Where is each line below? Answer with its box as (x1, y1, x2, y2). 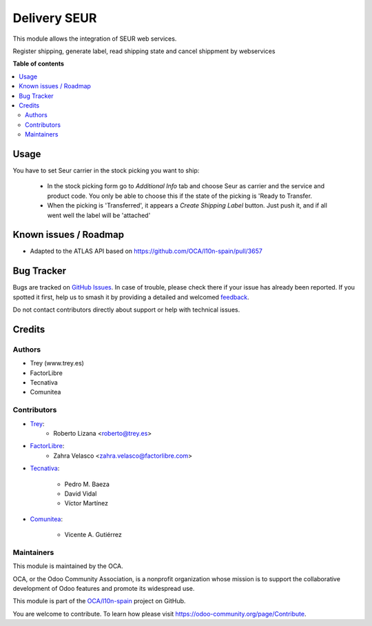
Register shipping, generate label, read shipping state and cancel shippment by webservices (12, 47, 276, 55)
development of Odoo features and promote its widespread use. (12, 585, 195, 593)
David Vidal (64, 489, 97, 498)
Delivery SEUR (12, 10, 97, 26)
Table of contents (12, 59, 65, 68)
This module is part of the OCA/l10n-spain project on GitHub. (12, 597, 186, 605)
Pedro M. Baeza (64, 480, 110, 488)
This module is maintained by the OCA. (12, 562, 123, 570)
